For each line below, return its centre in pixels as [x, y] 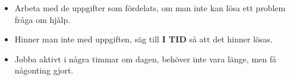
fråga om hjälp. [42, 19]
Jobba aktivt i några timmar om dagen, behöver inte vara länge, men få [145, 59]
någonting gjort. [44, 70]
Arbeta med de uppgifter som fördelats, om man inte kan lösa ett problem [150, 8]
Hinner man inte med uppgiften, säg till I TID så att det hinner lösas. [144, 39]
